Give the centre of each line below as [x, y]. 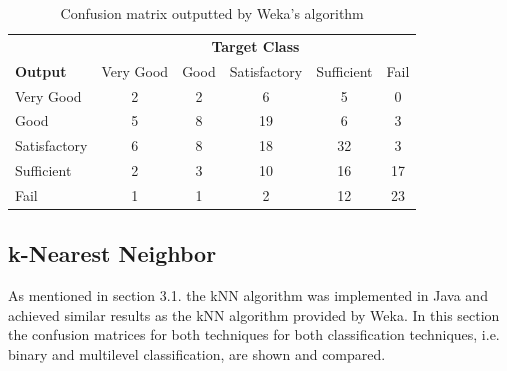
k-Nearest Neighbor [112, 253]
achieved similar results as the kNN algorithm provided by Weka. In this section [254, 314]
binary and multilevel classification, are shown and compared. [197, 353]
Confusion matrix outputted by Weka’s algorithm [212, 13]
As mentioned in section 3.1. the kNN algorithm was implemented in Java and [248, 295]
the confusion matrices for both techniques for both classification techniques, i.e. [254, 334]
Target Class [255, 45]
